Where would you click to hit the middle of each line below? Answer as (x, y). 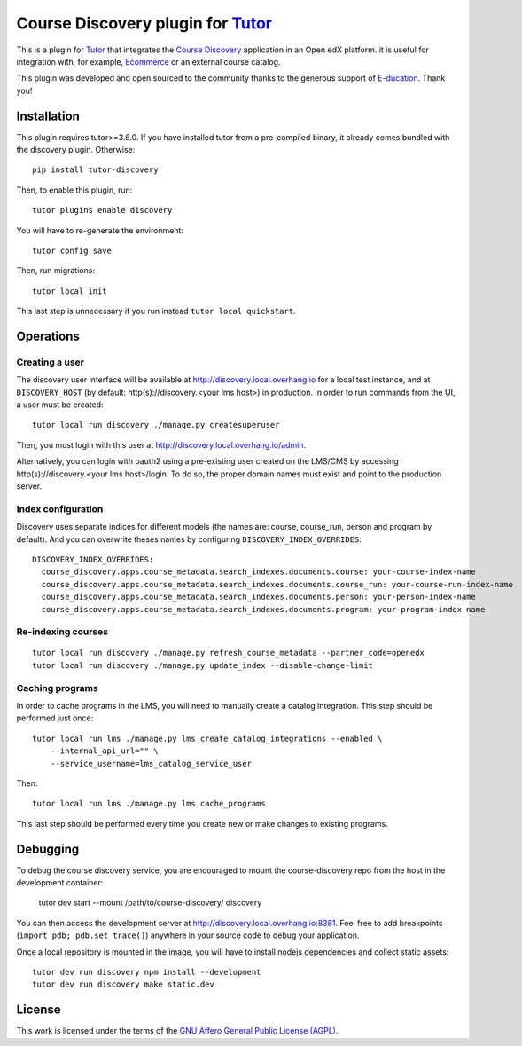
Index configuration (60, 508)
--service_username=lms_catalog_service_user (151, 763)
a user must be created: (60, 405)
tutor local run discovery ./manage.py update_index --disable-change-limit (203, 665)
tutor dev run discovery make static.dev (123, 984)
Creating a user (50, 362)
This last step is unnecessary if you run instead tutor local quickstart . (156, 311)
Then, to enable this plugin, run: (74, 190)
